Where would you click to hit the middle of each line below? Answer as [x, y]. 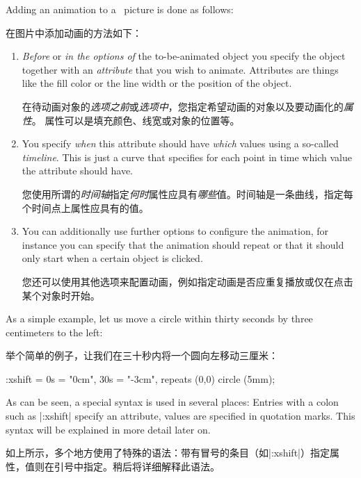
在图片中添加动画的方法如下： [74, 32]
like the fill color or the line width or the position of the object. [157, 83]
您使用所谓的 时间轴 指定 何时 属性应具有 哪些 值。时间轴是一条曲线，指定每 [187, 193]
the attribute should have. [77, 171]
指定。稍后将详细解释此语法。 [151, 466]
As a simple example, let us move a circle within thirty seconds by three [159, 319]
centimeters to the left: [54, 332]
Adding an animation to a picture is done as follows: [120, 9]
